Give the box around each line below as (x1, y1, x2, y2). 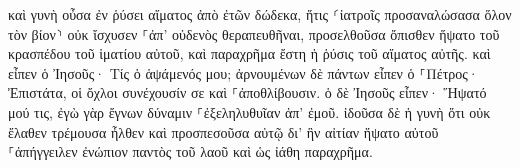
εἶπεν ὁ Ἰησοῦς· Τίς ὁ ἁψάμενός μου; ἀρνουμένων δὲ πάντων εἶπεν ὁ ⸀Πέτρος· (8, 62, 479, 83)
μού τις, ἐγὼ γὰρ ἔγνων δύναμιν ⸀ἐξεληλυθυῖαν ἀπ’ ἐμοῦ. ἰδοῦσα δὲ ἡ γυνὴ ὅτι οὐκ (8, 101, 491, 122)
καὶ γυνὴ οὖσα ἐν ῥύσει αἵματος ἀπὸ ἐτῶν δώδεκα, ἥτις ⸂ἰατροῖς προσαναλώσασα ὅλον (8, 4, 512, 24)
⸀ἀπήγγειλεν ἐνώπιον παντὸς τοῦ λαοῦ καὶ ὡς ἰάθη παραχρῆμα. (8, 141, 373, 162)
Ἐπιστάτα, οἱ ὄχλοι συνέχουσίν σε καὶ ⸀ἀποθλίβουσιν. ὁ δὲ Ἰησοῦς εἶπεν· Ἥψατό (8, 82, 487, 103)
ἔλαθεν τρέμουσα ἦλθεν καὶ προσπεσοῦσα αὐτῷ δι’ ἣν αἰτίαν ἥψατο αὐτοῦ (8, 121, 439, 142)
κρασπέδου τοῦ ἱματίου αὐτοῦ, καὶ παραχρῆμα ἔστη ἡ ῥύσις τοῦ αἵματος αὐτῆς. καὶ (8, 43, 491, 64)
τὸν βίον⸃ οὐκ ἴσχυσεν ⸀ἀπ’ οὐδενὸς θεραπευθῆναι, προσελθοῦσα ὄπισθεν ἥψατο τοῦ (8, 23, 500, 44)
